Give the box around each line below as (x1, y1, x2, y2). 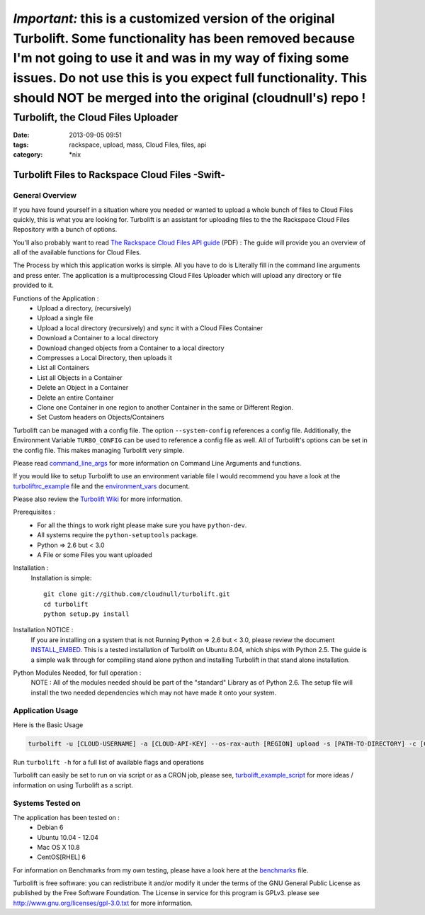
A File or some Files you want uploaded (37, 551, 152, 559)
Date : (13, 130, 30, 139)
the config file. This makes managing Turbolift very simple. (13, 446, 184, 454)
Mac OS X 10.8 (37, 843, 81, 851)
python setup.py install (43, 610, 130, 618)
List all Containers (37, 364, 90, 372)
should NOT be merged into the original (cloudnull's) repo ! (13, 89, 366, 106)
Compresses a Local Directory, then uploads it (37, 353, 173, 361)
